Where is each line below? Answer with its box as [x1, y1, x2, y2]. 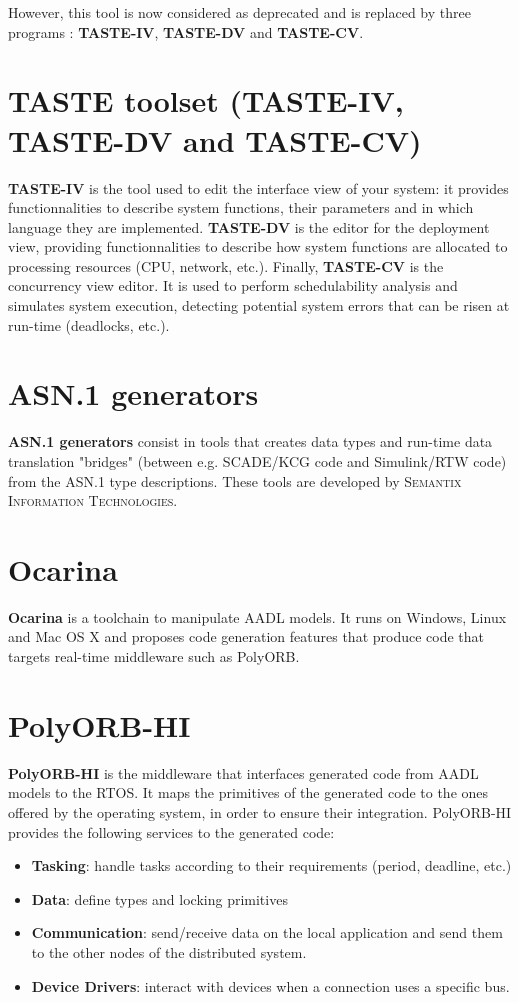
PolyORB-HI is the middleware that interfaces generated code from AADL [8, 762, 479, 783]
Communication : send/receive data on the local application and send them [31, 922, 503, 943]
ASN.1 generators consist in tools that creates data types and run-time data [8, 431, 493, 452]
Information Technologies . [8, 490, 178, 511]
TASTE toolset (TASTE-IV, [8, 80, 404, 121]
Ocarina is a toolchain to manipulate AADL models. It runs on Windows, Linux [8, 606, 507, 627]
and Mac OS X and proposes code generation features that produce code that [8, 626, 485, 647]
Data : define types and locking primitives [31, 888, 288, 909]
